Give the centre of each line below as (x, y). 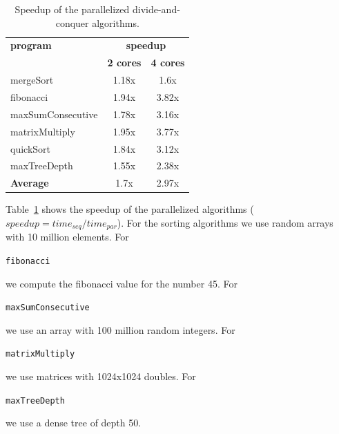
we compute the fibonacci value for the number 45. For (122, 283)
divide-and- (156, 9)
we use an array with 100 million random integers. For (120, 329)
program (31, 45)
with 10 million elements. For (67, 237)
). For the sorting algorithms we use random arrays (225, 222)
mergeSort (32, 80)
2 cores (124, 63)
